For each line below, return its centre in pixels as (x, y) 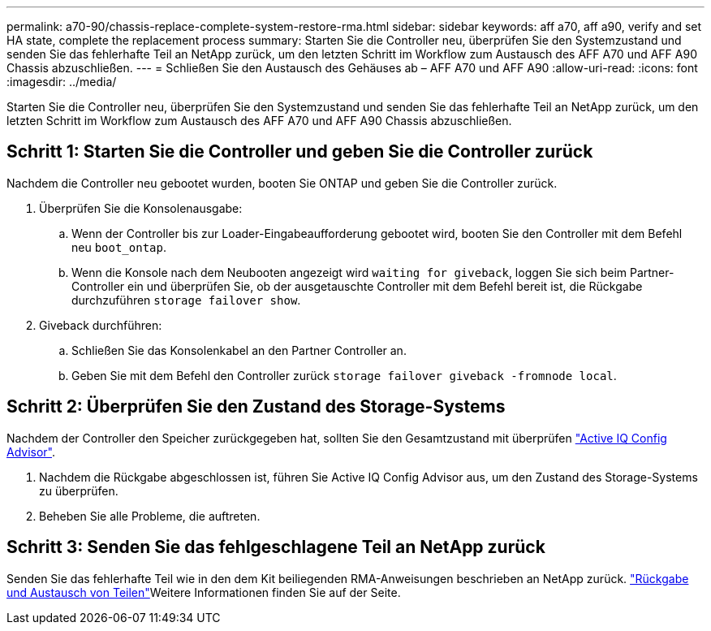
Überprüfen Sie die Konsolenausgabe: (141, 208)
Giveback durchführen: (101, 325)
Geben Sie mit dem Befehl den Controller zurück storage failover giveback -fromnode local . (344, 375)
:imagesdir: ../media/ (62, 82)
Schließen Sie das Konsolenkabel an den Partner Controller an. (239, 350)
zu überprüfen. (79, 491)
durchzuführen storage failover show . (186, 300)
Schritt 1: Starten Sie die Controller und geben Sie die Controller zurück (300, 152)
